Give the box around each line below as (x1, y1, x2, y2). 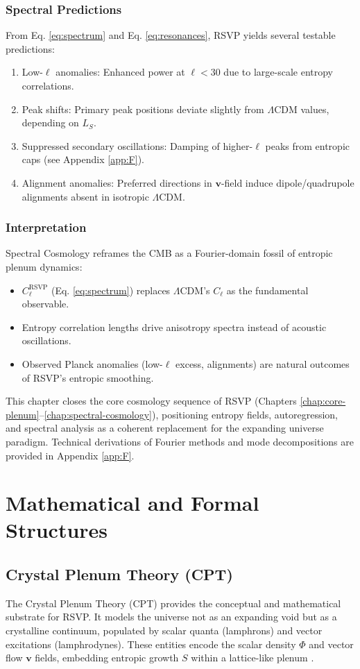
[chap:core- (300, 393, 346, 408)
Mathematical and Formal (6, 489, 259, 517)
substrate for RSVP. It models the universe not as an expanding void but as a (6, 609, 337, 624)
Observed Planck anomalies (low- (22, 356, 163, 371)
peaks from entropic (265, 138, 350, 153)
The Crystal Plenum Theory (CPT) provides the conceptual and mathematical (6, 595, 341, 610)
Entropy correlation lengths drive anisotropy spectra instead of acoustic (22, 319, 327, 334)
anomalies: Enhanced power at (55, 65, 185, 79)
